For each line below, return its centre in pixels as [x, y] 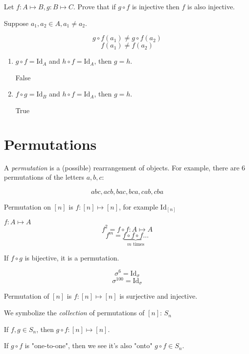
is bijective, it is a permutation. [72, 257]
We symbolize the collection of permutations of [74, 313]
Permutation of [27, 296]
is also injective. [211, 6]
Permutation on [27, 206]
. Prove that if [94, 6]
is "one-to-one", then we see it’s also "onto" [89, 345]
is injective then [156, 6]
